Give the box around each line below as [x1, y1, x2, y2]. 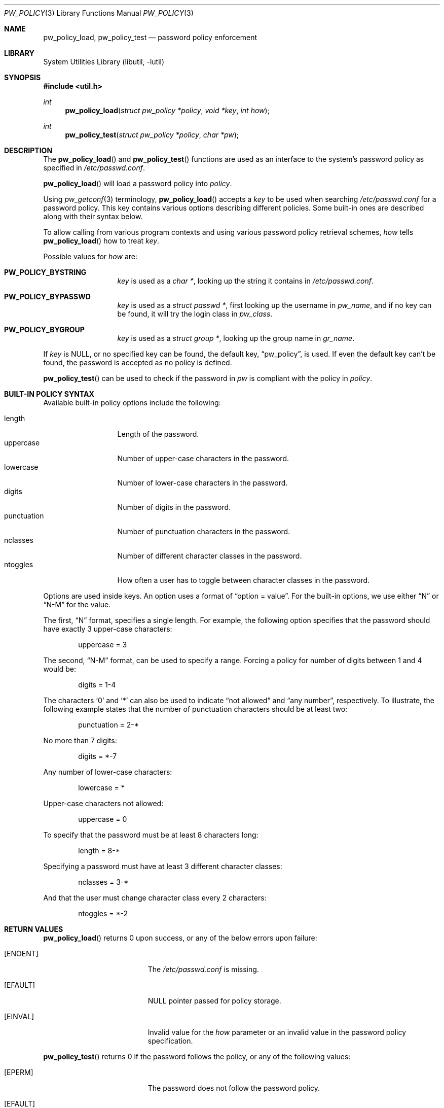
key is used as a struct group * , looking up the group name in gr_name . [117, 334, 355, 342]
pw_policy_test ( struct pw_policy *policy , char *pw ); [65, 130, 239, 139]
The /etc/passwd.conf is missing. [147, 965, 259, 974]
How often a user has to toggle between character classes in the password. [117, 576, 370, 584]
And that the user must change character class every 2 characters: [43, 893, 267, 902]
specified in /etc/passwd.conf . [43, 163, 145, 172]
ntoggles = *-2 [78, 909, 128, 918]
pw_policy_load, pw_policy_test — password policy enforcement [43, 33, 257, 42]
